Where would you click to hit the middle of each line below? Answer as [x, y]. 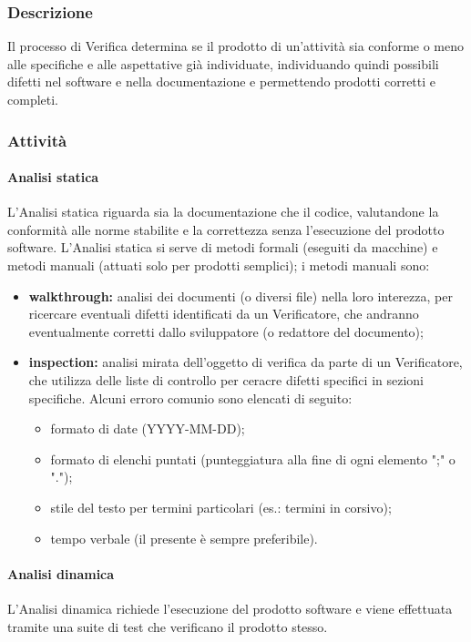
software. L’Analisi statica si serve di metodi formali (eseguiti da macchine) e [223, 247]
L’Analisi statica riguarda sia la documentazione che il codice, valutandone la [223, 212]
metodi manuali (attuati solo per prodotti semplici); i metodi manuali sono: [219, 265]
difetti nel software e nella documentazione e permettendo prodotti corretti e [222, 82]
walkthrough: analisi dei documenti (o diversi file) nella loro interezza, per [241, 296]
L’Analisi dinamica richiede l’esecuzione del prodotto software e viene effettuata [230, 608]
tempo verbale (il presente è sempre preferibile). [184, 538]
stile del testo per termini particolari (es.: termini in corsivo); [221, 507]
